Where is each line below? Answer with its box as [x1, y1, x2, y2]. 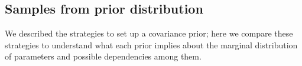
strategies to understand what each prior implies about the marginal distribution [5, 38, 298, 51]
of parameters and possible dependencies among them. [5, 50, 202, 62]
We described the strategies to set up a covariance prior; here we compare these [5, 27, 293, 39]
